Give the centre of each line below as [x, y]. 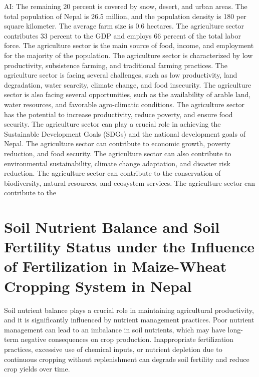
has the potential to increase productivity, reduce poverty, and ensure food [118, 114]
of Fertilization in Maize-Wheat [115, 266]
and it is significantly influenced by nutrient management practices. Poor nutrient [129, 320]
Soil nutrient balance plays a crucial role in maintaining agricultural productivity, [129, 310]
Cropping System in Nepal [98, 286]
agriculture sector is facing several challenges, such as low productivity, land [121, 75]
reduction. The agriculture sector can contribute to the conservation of [112, 173]
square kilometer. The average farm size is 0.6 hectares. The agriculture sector [124, 26]
